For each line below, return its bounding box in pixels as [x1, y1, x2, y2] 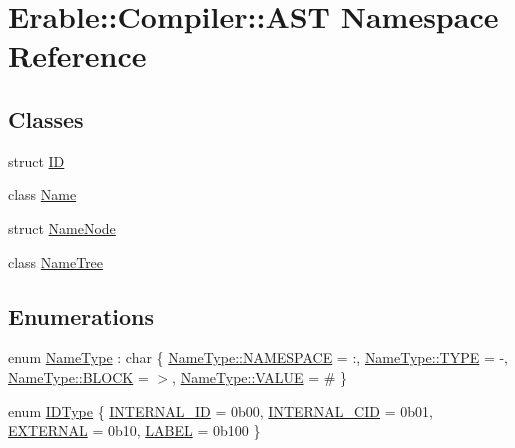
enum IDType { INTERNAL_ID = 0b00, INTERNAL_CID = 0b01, [8, 400, 433, 421]
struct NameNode [8, 217, 116, 238]
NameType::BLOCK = [8, 366, 149, 387]
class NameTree [8, 251, 104, 272]
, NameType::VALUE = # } [172, 366, 348, 387]
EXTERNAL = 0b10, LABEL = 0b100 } [8, 420, 261, 441]
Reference [8, 35, 147, 76]
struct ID [8, 150, 65, 171]
